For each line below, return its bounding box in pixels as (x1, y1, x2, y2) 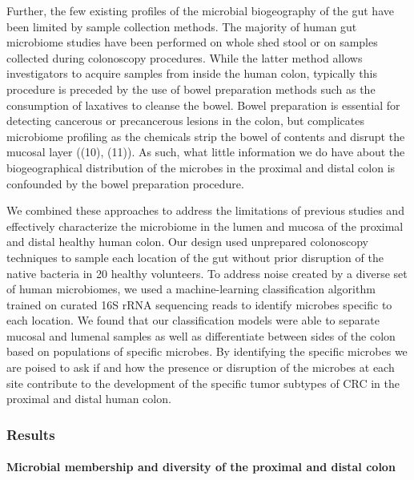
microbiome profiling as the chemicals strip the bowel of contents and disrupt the (6, 127, 405, 144)
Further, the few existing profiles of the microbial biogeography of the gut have (6, 2, 394, 18)
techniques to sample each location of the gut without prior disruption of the (6, 248, 384, 265)
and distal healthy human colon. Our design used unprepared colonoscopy (6, 233, 368, 250)
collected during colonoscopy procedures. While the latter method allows (6, 49, 363, 66)
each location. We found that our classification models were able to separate (6, 312, 380, 329)
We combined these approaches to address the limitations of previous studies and (6, 202, 404, 219)
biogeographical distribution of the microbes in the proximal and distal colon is (6, 159, 396, 175)
